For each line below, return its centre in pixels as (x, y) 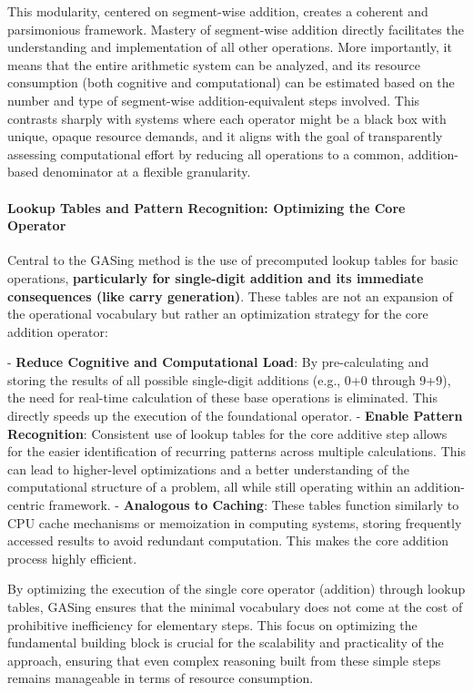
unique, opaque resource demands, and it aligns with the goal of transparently (225, 136)
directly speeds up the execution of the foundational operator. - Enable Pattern (235, 416)
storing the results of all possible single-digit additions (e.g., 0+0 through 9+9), (229, 379)
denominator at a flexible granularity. (146, 172)
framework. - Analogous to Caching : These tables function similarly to (254, 505)
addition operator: (58, 331)
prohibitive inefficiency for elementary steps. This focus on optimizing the (212, 624)
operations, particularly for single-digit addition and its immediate (216, 277)
